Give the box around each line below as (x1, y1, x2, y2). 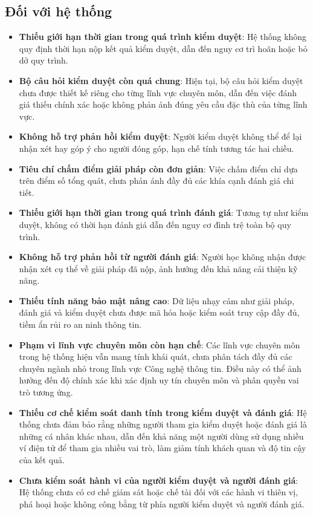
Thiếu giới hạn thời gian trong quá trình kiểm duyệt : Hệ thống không (19, 30, 307, 43)
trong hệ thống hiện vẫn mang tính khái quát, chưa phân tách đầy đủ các (19, 350, 292, 363)
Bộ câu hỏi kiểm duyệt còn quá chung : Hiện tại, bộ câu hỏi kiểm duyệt (19, 74, 303, 86)
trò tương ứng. (19, 386, 73, 399)
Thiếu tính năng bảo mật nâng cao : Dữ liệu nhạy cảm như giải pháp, (19, 294, 295, 307)
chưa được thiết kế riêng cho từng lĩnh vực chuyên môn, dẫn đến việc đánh (19, 86, 297, 99)
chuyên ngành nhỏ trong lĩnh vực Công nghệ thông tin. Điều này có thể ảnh (19, 362, 302, 374)
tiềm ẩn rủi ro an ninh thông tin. (19, 318, 142, 331)
